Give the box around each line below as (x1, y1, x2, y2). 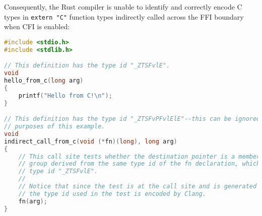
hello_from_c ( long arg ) (4, 77, 84, 84)
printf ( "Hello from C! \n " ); (18, 92, 112, 99)
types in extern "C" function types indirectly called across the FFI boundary (4, 11, 244, 22)
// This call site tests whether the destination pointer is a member (18, 153, 260, 160)
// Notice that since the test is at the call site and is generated (18, 183, 257, 190)
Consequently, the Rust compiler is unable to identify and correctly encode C (4, 2, 242, 12)
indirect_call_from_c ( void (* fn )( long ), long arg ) (4, 137, 177, 145)
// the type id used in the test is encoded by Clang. (18, 190, 206, 197)
